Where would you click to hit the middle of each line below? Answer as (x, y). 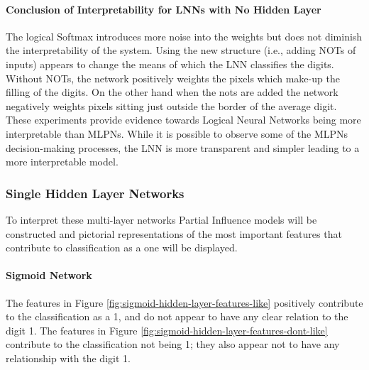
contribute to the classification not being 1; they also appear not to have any (173, 344)
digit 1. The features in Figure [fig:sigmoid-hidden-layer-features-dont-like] (167, 330)
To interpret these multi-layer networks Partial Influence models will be (161, 219)
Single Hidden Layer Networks (95, 193)
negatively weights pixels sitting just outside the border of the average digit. (171, 105)
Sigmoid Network (49, 275)
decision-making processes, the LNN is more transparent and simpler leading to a (183, 147)
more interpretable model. (62, 162)
